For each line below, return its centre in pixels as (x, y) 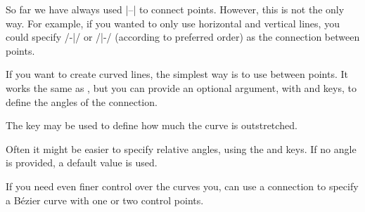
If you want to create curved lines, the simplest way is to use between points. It (177, 74)
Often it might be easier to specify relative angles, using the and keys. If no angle (181, 148)
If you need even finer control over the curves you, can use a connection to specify (182, 186)
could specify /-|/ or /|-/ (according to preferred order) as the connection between (183, 37)
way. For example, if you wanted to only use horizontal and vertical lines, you (173, 23)
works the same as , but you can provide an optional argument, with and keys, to (181, 87)
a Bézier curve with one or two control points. (105, 200)
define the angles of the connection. (82, 101)
